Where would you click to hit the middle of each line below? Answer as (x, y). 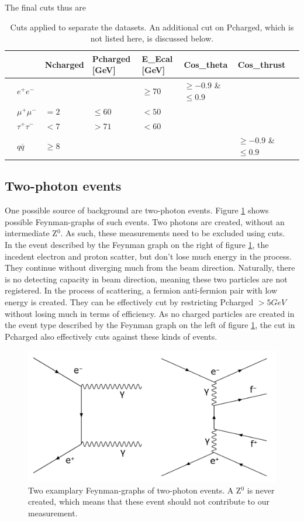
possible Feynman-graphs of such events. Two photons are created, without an (145, 221)
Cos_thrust (262, 64)
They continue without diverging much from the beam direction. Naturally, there (150, 268)
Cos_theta (206, 64)
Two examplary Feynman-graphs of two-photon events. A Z (135, 490)
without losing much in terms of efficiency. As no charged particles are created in (150, 313)
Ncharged (64, 64)
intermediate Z (31, 233)
